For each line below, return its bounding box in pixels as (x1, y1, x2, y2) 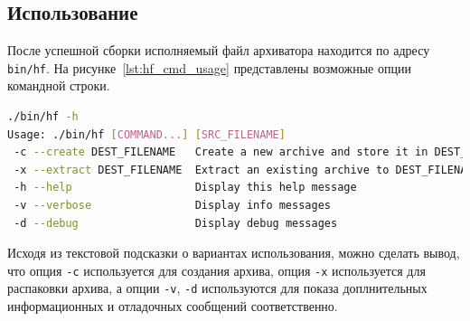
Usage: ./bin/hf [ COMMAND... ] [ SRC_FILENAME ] (7, 127, 286, 141)
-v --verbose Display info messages (14, 199, 331, 212)
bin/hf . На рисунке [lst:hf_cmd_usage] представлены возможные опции (7, 58, 411, 77)
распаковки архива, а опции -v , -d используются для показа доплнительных (7, 279, 428, 297)
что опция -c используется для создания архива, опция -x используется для (7, 260, 426, 279)
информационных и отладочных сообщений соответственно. (7, 297, 338, 316)
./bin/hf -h (7, 110, 79, 124)
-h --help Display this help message (14, 181, 357, 194)
